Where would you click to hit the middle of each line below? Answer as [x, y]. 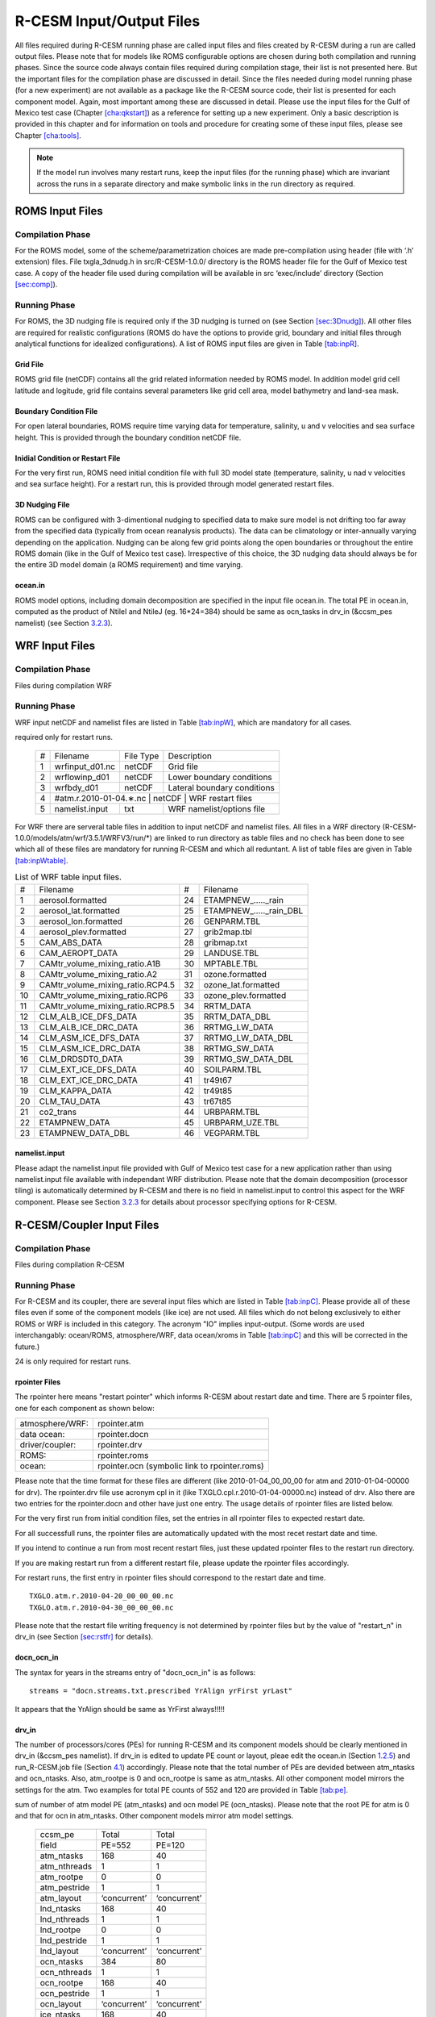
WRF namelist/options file [217, 808]
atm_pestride [65, 1887]
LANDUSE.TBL [231, 953]
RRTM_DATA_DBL [237, 1017]
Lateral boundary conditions [222, 787]
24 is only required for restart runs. [73, 1361]
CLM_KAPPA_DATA [75, 1091]
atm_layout [61, 1898]
